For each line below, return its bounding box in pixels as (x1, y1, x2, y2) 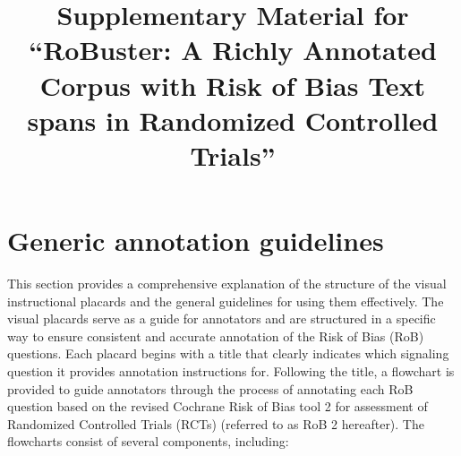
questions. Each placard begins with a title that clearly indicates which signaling (7, 344, 449, 363)
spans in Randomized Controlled (27, 101, 439, 138)
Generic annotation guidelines (7, 222, 384, 259)
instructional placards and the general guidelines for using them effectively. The (7, 291, 444, 310)
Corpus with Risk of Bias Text (39, 66, 426, 103)
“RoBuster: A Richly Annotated (29, 31, 437, 68)
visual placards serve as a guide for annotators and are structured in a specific (7, 309, 436, 328)
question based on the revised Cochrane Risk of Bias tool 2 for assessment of (7, 397, 428, 416)
